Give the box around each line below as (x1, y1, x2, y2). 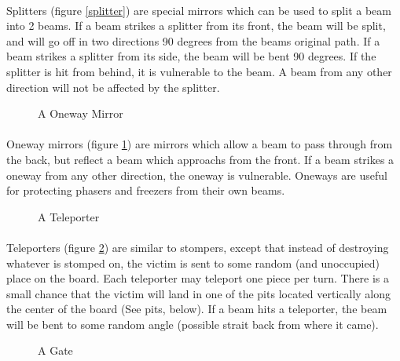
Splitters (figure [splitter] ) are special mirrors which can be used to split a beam (6, 2, 391, 18)
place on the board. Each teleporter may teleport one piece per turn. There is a (6, 270, 390, 286)
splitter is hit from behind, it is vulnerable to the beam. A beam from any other (6, 63, 392, 79)
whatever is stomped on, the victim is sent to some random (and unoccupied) (6, 254, 380, 271)
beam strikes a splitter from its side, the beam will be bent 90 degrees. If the (6, 48, 376, 64)
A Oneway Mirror (38, 105, 123, 122)
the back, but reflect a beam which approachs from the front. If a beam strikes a (6, 151, 394, 167)
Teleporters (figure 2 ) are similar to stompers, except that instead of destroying (6, 239, 389, 255)
